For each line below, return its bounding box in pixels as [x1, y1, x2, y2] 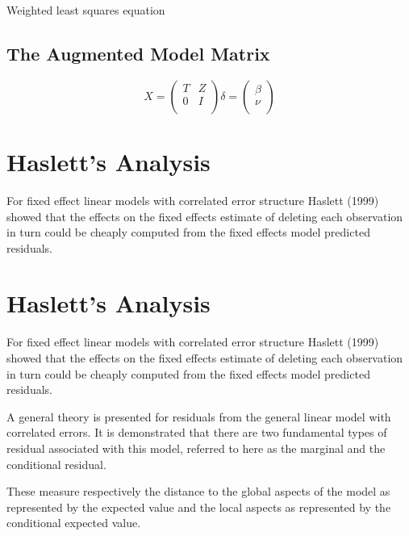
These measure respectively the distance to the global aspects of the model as [6, 483, 390, 500]
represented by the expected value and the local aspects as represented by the [6, 498, 391, 515]
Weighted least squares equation [6, 2, 165, 18]
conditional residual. [6, 455, 106, 472]
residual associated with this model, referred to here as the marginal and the [6, 439, 386, 456]
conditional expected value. [6, 514, 141, 531]
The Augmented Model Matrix [6, 40, 270, 65]
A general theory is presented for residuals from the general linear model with [6, 408, 391, 425]
